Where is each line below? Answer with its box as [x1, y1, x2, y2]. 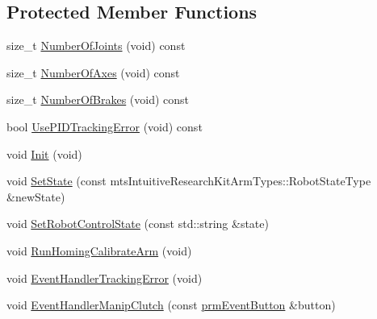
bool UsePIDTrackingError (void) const [6, 118, 203, 135]
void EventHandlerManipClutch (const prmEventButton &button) [6, 296, 336, 313]
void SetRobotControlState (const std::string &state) [6, 215, 269, 232]
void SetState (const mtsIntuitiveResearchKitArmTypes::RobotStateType [6, 172, 371, 189]
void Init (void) [6, 145, 82, 162]
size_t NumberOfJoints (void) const [6, 37, 186, 54]
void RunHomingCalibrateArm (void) [6, 242, 192, 259]
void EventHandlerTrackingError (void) [6, 269, 203, 286]
